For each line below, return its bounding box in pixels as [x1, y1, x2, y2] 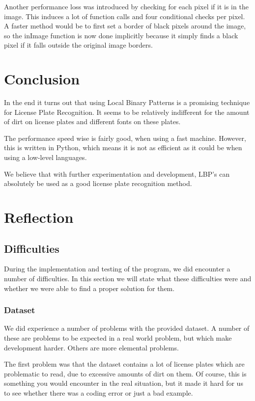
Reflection [4, 207, 74, 227]
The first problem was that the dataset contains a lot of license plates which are [4, 359, 245, 369]
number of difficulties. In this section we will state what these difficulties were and [4, 273, 252, 284]
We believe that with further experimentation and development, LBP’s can [4, 168, 230, 179]
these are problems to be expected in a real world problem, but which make [4, 333, 232, 343]
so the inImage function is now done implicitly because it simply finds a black [4, 30, 238, 40]
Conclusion [4, 69, 80, 89]
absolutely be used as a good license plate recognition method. [4, 178, 192, 188]
